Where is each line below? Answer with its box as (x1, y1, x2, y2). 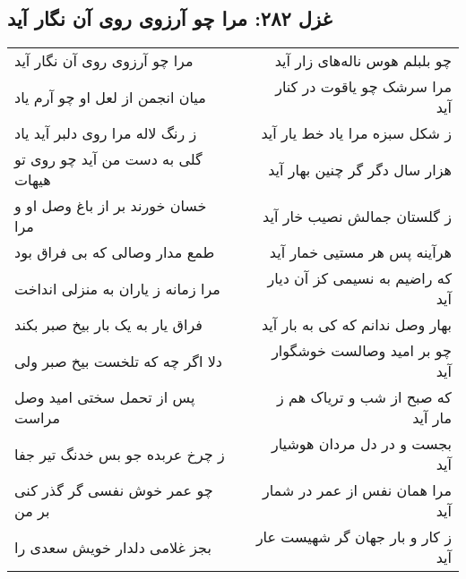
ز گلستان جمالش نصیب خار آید (263, 205, 452, 226)
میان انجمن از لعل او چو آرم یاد (14, 86, 206, 107)
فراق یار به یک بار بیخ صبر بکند (14, 314, 203, 336)
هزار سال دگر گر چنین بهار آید (268, 158, 452, 180)
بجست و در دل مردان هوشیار (272, 433, 452, 455)
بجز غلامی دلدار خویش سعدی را (14, 536, 211, 558)
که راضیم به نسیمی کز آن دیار (267, 268, 452, 289)
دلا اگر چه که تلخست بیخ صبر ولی (14, 350, 222, 371)
